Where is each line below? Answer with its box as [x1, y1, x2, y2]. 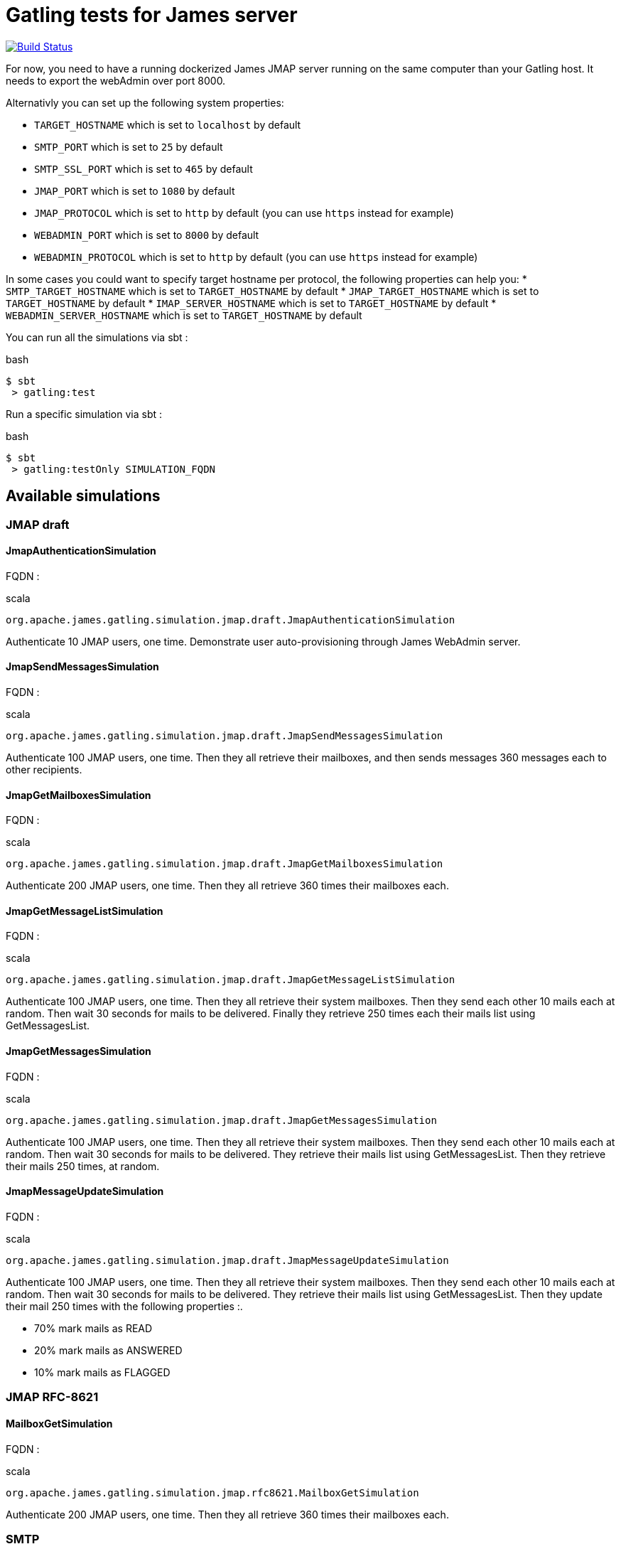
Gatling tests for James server [6, 3, 298, 27]
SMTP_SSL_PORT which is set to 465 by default [34, 162, 253, 175]
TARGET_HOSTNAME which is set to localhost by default [34, 118, 301, 131]
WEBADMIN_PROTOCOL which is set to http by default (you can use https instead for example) [34, 250, 478, 263]
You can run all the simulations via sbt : [6, 331, 188, 343]
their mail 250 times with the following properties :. [6, 1299, 243, 1312]
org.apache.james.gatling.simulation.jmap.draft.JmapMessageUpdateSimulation [6, 1254, 449, 1266]
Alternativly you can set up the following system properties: [6, 96, 284, 109]
